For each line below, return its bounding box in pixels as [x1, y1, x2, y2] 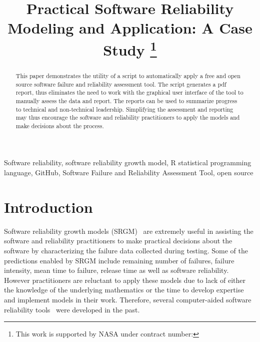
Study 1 [103, 37, 157, 60]
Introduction [4, 196, 93, 217]
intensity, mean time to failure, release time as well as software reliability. [4, 265, 229, 275]
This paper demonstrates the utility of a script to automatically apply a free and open [15, 71, 240, 80]
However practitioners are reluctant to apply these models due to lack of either [4, 274, 246, 285]
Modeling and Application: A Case [7, 18, 252, 38]
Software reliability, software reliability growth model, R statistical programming [4, 157, 251, 168]
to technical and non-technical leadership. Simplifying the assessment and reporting [15, 105, 233, 113]
